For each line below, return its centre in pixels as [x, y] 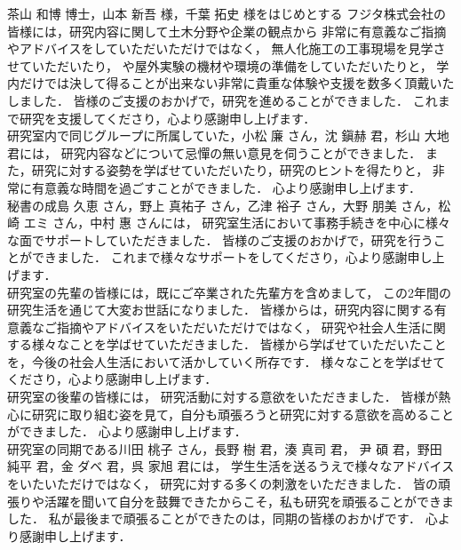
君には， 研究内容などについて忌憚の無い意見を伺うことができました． [215, 152]
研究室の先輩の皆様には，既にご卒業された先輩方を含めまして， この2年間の [229, 292]
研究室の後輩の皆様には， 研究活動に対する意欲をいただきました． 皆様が [223, 397]
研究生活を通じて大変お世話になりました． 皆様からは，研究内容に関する [221, 310]
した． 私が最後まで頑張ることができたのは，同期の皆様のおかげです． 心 [223, 518]
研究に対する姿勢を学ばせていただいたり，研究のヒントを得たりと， [230, 170]
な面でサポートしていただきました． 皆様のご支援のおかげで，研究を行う [220, 239]
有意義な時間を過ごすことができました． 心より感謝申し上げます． [226, 187]
